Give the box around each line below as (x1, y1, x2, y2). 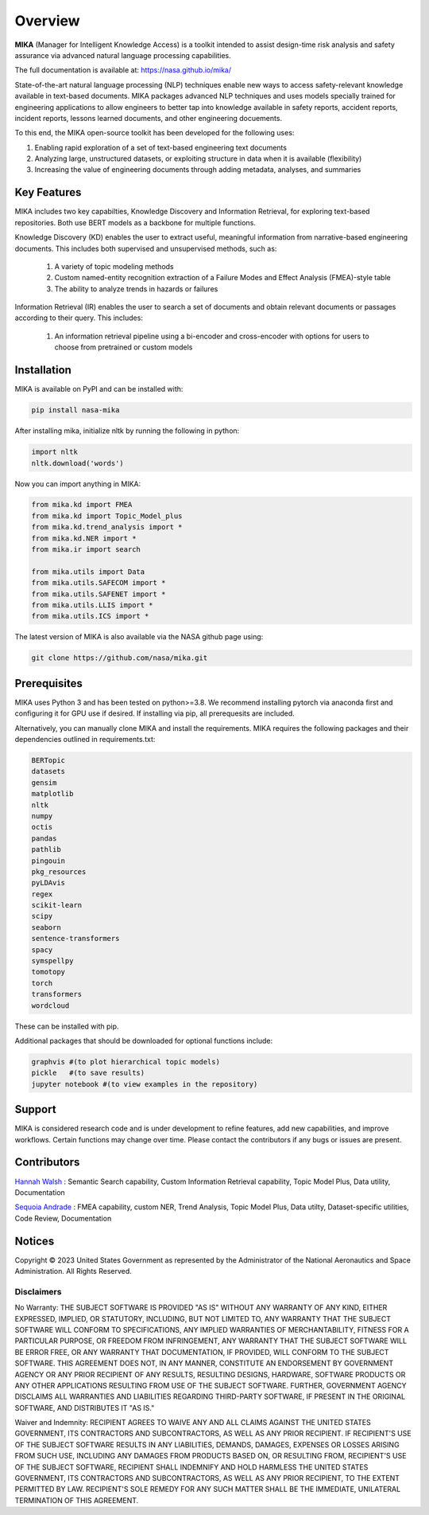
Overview (14, 12, 80, 29)
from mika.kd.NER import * (31, 533, 137, 543)
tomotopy (31, 967, 66, 977)
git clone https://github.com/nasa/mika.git (31, 654, 208, 662)
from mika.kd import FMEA (31, 500, 133, 510)
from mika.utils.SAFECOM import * (31, 578, 166, 588)
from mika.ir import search (31, 545, 141, 554)
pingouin (31, 856, 66, 865)
